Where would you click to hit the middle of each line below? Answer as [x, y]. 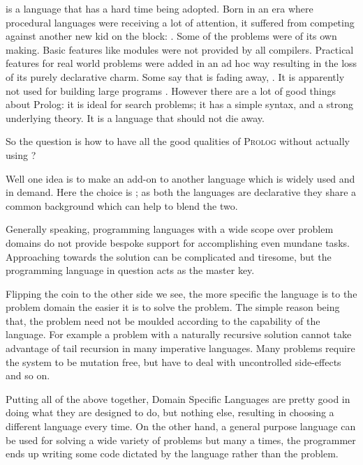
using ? [21, 154]
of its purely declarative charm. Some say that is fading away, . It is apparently [175, 76]
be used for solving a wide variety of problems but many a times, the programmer [181, 440]
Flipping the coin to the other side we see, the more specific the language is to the [181, 293]
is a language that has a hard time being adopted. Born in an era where [160, 8]
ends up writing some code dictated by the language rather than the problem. [172, 453]
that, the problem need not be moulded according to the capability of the [163, 320]
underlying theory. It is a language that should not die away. [135, 117]
